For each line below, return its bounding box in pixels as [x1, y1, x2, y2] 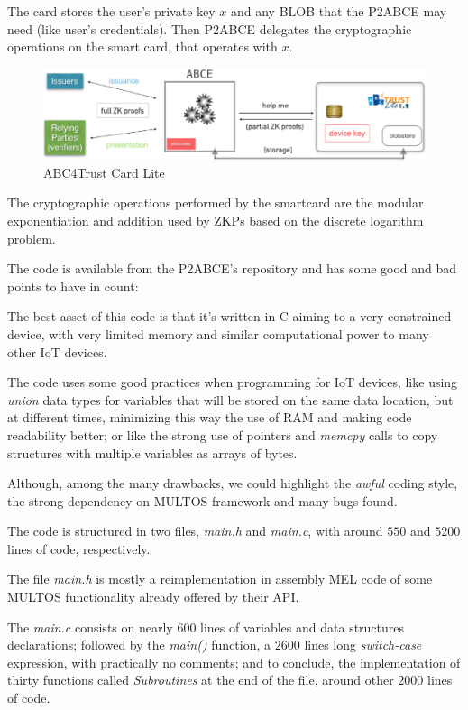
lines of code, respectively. [7, 539, 151, 558]
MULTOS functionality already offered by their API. [7, 587, 299, 606]
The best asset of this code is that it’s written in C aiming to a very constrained [7, 307, 452, 326]
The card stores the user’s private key [7, 2, 216, 20]
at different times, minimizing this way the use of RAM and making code [7, 408, 412, 427]
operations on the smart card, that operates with [7, 37, 278, 56]
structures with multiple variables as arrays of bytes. [7, 443, 298, 462]
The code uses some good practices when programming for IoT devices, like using [7, 373, 458, 392]
